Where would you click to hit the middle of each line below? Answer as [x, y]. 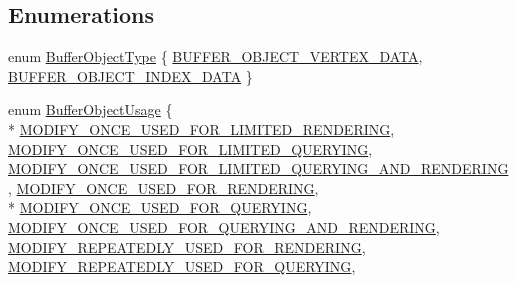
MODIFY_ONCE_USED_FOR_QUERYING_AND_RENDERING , [224, 226]
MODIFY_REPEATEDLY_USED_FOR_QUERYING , [182, 266]
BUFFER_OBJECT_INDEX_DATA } [130, 75]
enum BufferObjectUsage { [90, 109]
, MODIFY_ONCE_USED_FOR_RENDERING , [163, 187]
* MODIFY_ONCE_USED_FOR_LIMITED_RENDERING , [201, 128]
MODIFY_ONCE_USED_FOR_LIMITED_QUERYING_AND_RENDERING [258, 168]
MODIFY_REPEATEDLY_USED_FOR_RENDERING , [187, 246]
